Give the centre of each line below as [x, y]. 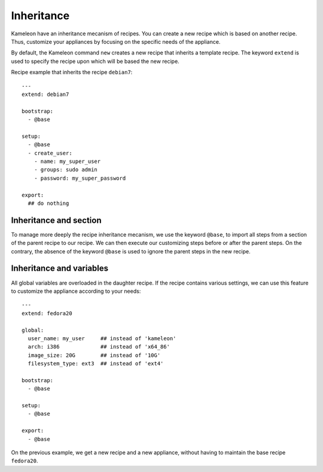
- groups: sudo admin [66, 170]
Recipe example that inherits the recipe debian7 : [72, 72]
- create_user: [50, 153]
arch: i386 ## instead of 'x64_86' [99, 347]
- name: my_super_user [67, 161]
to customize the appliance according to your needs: [76, 291]
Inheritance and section [56, 220]
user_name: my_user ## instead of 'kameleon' [102, 338]
